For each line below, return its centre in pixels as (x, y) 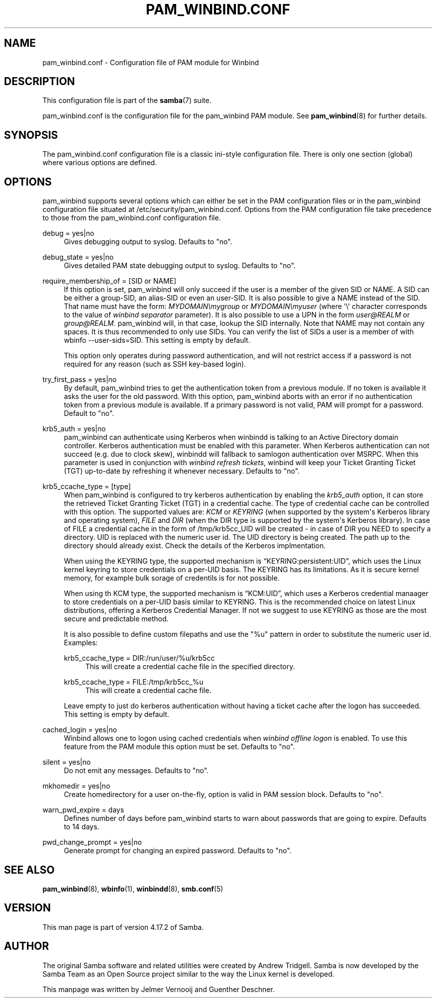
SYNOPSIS (31, 135)
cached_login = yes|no (80, 730)
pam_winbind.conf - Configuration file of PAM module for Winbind (151, 62)
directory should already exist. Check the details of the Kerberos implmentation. (195, 546)
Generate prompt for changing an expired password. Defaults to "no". (178, 851)
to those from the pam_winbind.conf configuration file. (132, 218)
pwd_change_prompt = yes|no (92, 842)
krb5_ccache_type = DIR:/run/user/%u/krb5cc (139, 658)
